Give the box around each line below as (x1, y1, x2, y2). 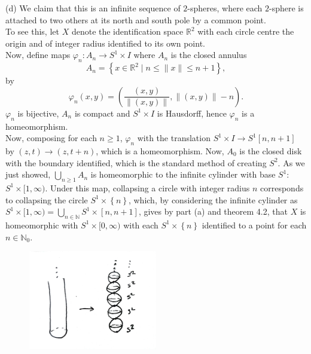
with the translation (137, 132, 211, 144)
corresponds (260, 181, 304, 194)
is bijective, (17, 106, 59, 119)
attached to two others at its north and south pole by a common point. (5, 13, 266, 26)
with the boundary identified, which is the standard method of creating (5, 156, 267, 169)
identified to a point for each (202, 218, 307, 231)
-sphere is (269, 2, 304, 14)
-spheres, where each (187, 2, 263, 14)
